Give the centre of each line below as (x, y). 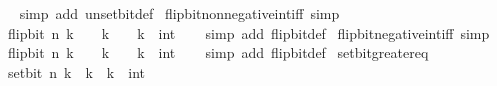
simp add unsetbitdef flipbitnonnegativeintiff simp (179, 13)
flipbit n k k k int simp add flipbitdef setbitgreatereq (218, 52)
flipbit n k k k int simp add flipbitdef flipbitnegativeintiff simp (248, 32)
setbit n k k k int (76, 71)
